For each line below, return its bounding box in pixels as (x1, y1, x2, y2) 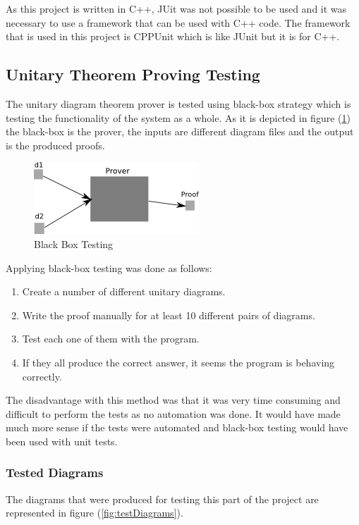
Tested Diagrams (6, 464, 104, 481)
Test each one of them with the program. (22, 331, 200, 346)
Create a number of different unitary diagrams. (22, 284, 226, 299)
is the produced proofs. (6, 137, 105, 152)
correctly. (22, 369, 62, 383)
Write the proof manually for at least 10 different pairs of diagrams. (22, 307, 315, 322)
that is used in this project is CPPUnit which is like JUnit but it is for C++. (6, 29, 340, 44)
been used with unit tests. (6, 433, 118, 448)
